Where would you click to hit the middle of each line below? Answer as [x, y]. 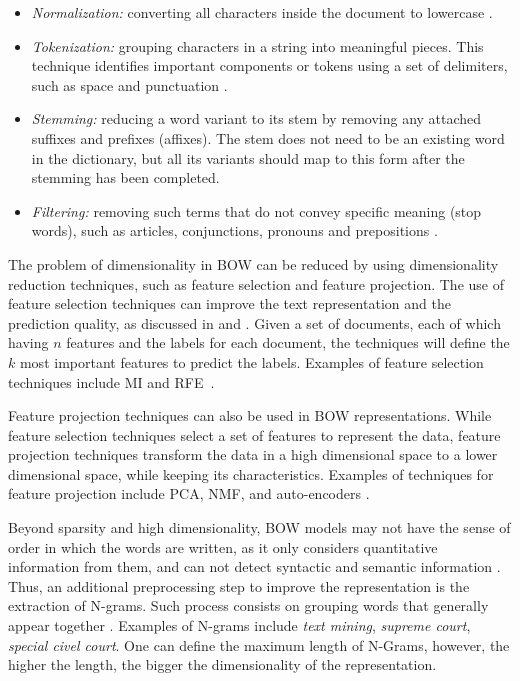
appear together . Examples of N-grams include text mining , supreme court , [239, 625]
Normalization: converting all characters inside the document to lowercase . [262, 12]
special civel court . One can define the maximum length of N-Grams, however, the [259, 644]
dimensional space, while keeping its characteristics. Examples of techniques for [251, 473]
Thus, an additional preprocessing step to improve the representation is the [239, 585]
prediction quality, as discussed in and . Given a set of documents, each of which [254, 322]
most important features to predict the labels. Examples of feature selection [251, 361]
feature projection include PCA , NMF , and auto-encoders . [189, 493]
